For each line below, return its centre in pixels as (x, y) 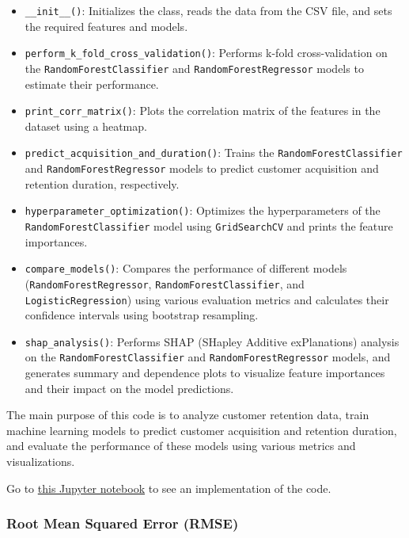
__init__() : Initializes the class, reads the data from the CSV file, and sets (208, 10)
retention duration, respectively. (102, 183)
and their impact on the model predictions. (129, 388)
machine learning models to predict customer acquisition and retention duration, (202, 430)
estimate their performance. (92, 84)
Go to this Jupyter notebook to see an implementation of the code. (169, 488)
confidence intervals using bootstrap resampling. (142, 315)
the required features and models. (106, 26)
